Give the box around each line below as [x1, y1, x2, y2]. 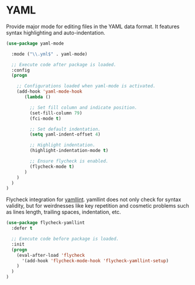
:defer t [11, 225, 33, 232]
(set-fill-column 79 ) [29, 110, 83, 116]
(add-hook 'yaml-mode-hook [16, 89, 83, 94]
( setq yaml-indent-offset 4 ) [29, 131, 101, 138]
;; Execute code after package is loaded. [11, 62, 117, 67]
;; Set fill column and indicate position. [29, 104, 138, 110]
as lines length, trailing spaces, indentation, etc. [6, 209, 121, 216]
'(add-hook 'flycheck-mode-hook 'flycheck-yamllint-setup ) [21, 257, 169, 264]
